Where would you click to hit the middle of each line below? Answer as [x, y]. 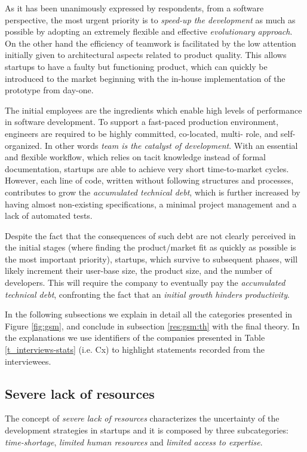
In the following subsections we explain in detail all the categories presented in [149, 314]
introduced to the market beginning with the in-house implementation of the [145, 78]
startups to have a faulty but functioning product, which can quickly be [136, 66]
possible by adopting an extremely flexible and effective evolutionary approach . [149, 31]
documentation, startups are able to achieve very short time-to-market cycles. [147, 168]
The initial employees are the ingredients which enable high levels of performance [153, 110]
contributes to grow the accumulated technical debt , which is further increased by [153, 192]
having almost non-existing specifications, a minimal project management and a [151, 204]
